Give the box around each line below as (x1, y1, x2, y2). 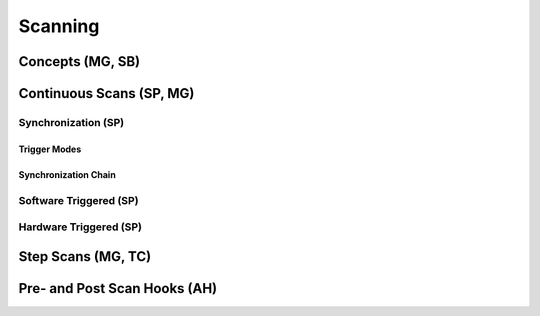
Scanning (18, 15, 100, 37)
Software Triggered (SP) (18, 193, 139, 207)
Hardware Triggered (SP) (18, 220, 142, 234)
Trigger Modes (18, 143, 82, 155)
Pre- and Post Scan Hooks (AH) (18, 280, 218, 297)
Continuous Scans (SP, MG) (18, 85, 195, 102)
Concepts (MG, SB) (18, 53, 141, 70)
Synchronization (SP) (18, 115, 125, 129)
